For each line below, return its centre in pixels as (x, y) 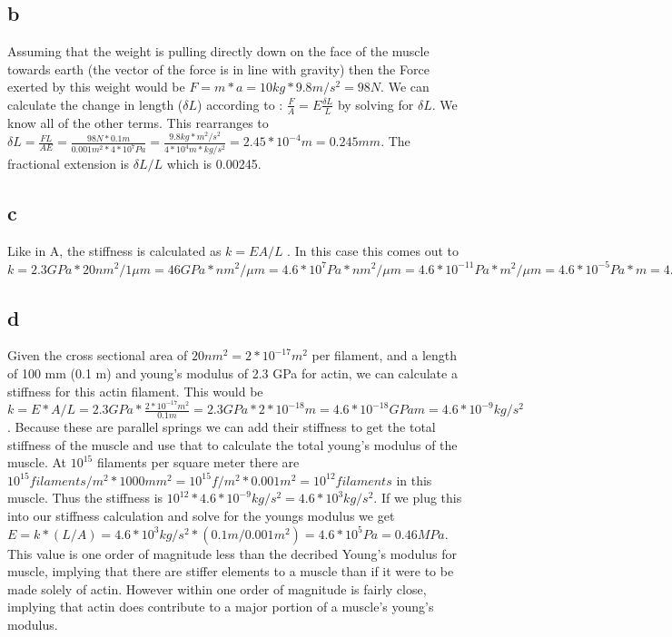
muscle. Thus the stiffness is (85, 498)
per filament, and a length (385, 355)
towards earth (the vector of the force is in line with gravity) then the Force (218, 69)
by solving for (376, 104)
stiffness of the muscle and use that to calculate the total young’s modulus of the (232, 444)
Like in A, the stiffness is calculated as (114, 250)
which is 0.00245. (214, 164)
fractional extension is (68, 164)
